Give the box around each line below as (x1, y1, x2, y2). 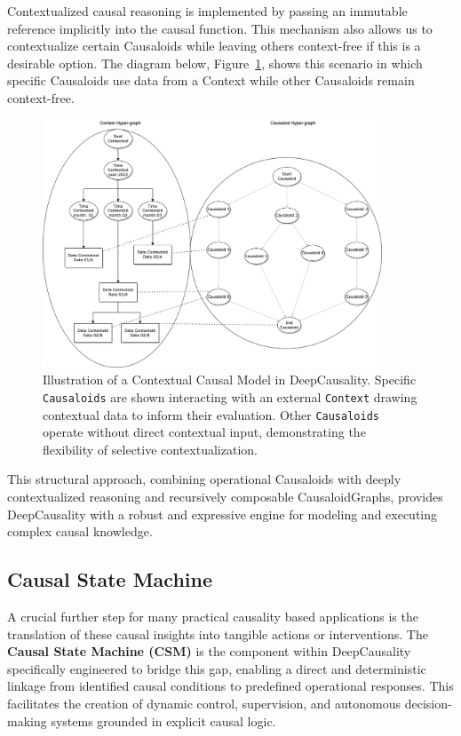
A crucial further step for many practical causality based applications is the (7, 606, 418, 625)
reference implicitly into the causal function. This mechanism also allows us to (7, 19, 433, 37)
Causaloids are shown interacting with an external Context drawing (43, 387, 417, 406)
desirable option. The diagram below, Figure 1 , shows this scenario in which (7, 53, 423, 72)
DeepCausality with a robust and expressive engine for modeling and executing (7, 504, 438, 523)
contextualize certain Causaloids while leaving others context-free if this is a (7, 36, 421, 55)
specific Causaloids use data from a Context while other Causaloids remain (7, 71, 415, 90)
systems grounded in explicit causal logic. (51, 711, 276, 730)
